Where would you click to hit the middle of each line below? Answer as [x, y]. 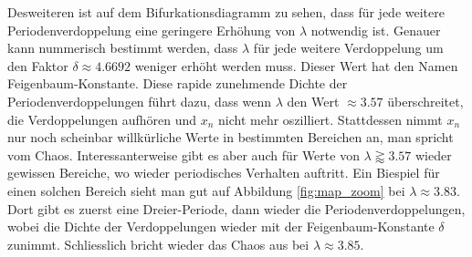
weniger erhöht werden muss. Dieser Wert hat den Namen [296, 65]
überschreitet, [425, 101]
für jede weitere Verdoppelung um [348, 48]
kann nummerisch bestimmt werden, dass [123, 48]
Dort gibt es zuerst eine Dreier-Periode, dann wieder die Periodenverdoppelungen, [236, 208]
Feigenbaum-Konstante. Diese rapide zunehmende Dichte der [178, 83]
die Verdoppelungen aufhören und [102, 119]
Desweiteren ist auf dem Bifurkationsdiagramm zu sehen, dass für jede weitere [226, 12]
